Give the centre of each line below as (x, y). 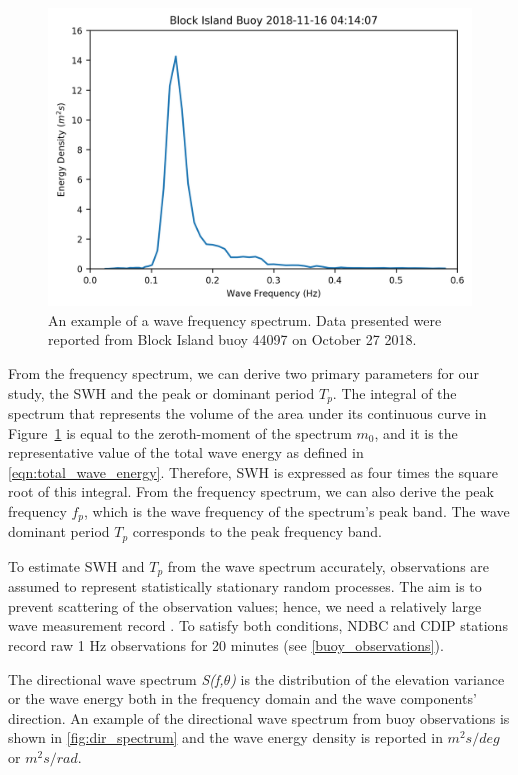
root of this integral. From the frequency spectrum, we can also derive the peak (251, 491)
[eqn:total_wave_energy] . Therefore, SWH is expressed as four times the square (253, 471)
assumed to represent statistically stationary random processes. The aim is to (245, 586)
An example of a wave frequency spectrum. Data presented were (245, 319)
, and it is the (416, 432)
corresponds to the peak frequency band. (257, 531)
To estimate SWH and (76, 565)
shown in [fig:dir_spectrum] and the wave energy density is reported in (225, 737)
